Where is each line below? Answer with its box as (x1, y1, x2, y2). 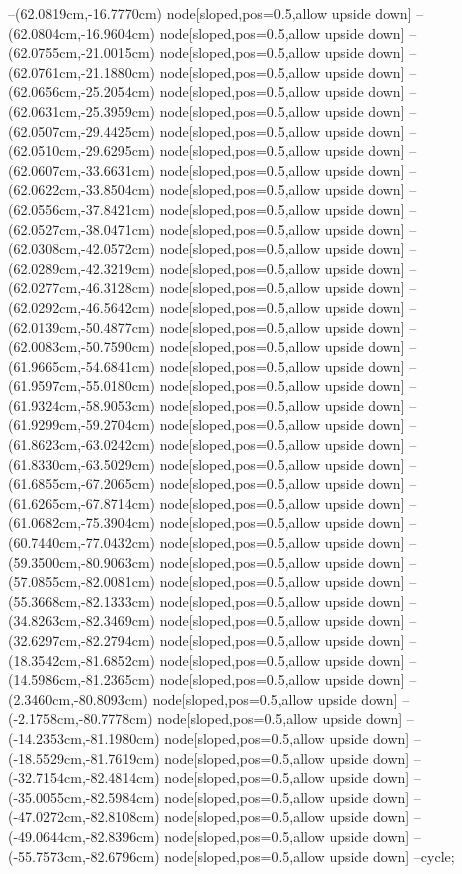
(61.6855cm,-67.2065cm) (8, 473, 155, 494)
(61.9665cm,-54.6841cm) (8, 355, 155, 376)
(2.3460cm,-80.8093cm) (8, 688, 148, 709)
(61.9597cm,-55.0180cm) (8, 375, 155, 396)
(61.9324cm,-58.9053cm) (8, 394, 155, 415)
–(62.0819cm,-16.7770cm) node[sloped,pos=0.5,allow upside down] (8, 3, 412, 23)
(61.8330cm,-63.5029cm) (8, 453, 155, 474)
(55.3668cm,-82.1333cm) (8, 590, 155, 611)
